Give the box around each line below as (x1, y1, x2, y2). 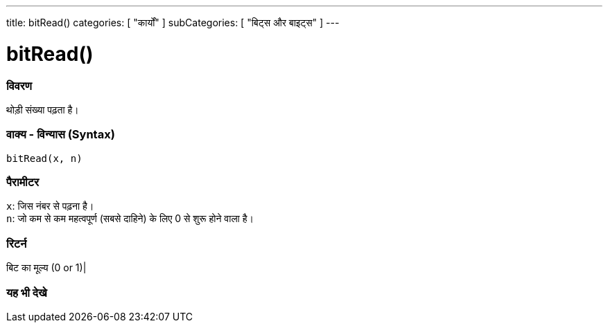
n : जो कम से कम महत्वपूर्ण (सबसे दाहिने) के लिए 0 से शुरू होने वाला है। (6, 212, 254, 225)
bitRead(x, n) (6, 152, 82, 164)
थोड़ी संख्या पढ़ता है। (6, 103, 79, 116)
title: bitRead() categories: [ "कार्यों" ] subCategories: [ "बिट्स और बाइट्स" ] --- (6, 17, 340, 28)
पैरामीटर (6, 175, 40, 189)
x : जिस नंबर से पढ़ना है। (6, 200, 94, 212)
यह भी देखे (6, 285, 47, 300)
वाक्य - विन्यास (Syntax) (6, 127, 115, 142)
